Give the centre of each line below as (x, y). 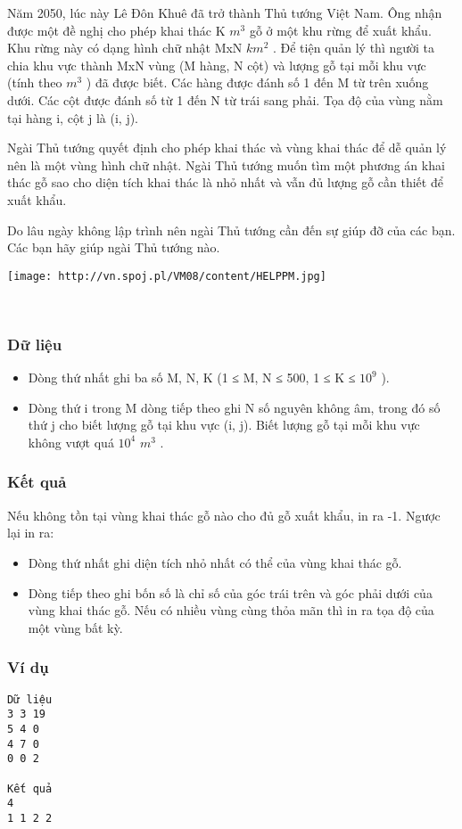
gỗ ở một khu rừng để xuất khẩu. (340, 30)
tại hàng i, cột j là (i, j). (73, 117)
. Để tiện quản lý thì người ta (354, 48)
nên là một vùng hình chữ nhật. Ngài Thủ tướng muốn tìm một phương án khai (226, 164)
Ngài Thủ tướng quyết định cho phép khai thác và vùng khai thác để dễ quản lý (227, 148)
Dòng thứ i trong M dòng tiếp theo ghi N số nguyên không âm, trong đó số (234, 407)
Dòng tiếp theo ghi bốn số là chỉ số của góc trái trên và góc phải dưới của (230, 592)
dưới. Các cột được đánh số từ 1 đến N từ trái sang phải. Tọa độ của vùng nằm (225, 99)
